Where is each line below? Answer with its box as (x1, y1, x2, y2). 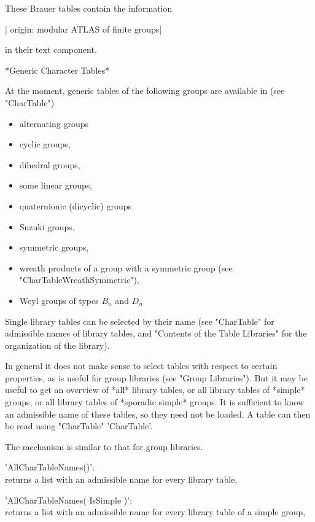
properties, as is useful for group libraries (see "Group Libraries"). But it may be (5, 371, 308, 384)
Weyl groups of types (19, 294, 99, 306)
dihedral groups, (19, 158, 80, 171)
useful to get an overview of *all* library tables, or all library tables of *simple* (5, 383, 305, 396)
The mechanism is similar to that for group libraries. (5, 440, 203, 453)
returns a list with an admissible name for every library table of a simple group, (5, 505, 306, 518)
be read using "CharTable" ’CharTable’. (5, 419, 153, 432)
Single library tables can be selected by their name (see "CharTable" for (5, 314, 274, 327)
